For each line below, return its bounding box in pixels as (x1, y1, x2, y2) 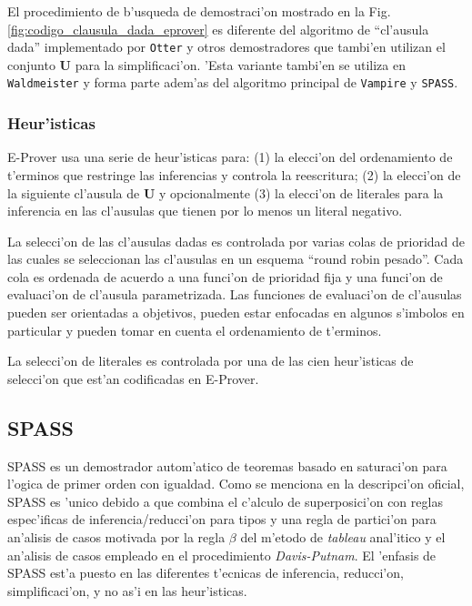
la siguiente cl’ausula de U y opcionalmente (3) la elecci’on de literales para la (7, 183, 444, 202)
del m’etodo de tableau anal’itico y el (240, 528, 446, 547)
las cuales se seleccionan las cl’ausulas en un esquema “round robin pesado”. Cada (7, 249, 464, 268)
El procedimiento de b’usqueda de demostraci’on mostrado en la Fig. (7, 2, 391, 20)
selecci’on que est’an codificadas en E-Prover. (7, 369, 259, 388)
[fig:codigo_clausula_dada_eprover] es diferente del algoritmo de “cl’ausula (7, 19, 429, 38)
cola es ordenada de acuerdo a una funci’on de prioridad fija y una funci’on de (7, 267, 443, 286)
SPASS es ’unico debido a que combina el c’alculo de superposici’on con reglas (7, 491, 443, 510)
